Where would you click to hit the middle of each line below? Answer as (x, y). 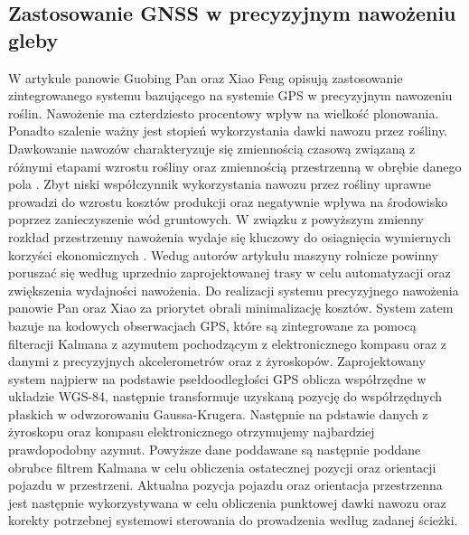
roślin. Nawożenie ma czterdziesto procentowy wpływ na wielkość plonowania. (224, 113)
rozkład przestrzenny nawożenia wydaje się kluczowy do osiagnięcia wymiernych (230, 236)
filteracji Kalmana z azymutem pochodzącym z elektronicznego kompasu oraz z (228, 343)
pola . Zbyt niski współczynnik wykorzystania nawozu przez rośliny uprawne (220, 184)
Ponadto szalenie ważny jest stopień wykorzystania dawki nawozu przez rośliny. (228, 131)
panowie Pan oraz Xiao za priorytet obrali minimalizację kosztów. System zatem (231, 308)
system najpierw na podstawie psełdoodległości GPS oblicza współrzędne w (217, 378)
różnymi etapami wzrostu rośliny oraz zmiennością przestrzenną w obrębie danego (235, 166)
